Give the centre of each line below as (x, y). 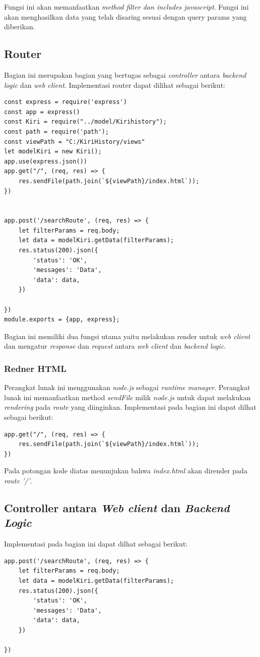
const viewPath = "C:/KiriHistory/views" (75, 142)
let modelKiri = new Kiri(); (53, 152)
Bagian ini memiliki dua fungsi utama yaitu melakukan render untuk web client (127, 336)
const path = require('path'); (57, 131)
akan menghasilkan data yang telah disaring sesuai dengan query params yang (125, 16)
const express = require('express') (66, 102)
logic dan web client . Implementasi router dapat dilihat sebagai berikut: (115, 85)
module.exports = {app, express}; (62, 320)
